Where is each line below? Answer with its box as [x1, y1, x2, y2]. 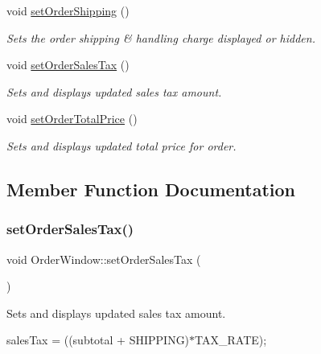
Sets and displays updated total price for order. [6, 137, 237, 154]
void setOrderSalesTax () [6, 56, 130, 73]
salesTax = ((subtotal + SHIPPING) [6, 331, 190, 348]
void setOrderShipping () [6, 2, 130, 19]
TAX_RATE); [195, 331, 267, 348]
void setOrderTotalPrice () [6, 110, 138, 127]
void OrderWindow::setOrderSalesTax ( [6, 250, 201, 267]
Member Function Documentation [6, 176, 296, 201]
